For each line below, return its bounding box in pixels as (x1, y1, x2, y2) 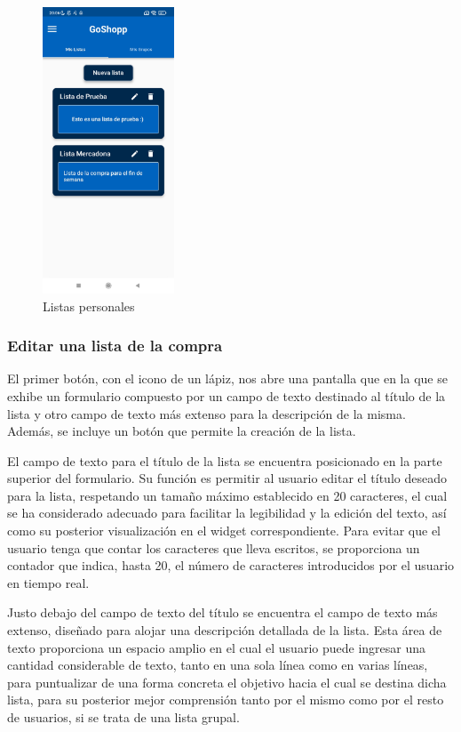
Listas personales (43, 296, 135, 315)
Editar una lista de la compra (7, 334, 223, 357)
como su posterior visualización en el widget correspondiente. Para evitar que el (7, 521, 441, 540)
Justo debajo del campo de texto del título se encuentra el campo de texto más (7, 603, 438, 622)
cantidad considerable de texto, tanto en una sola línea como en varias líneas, (7, 656, 428, 674)
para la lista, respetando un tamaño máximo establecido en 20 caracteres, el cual (7, 486, 448, 504)
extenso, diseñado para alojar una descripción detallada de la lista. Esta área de (7, 621, 442, 639)
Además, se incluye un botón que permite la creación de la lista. (7, 422, 356, 440)
